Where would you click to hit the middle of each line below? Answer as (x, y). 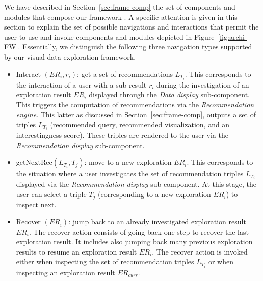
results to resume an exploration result (76, 251)
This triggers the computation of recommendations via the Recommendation (135, 104)
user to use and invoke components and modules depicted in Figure (109, 36)
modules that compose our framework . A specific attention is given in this (121, 17)
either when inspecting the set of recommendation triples (105, 261)
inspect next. (36, 204)
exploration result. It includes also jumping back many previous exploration (134, 242)
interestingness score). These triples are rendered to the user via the (122, 135)
